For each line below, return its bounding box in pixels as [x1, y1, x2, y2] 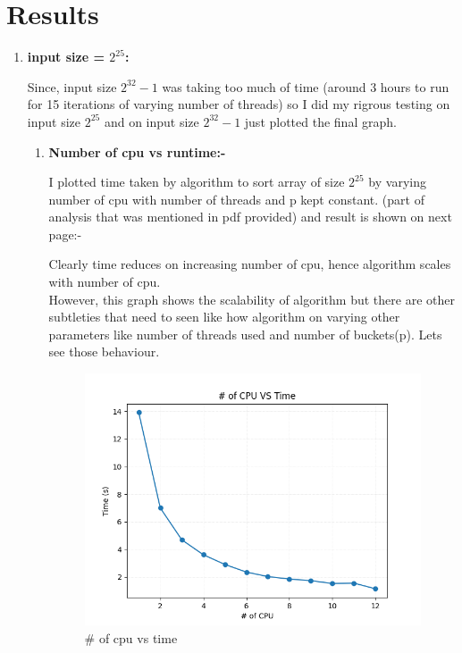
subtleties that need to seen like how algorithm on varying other [48, 307, 400, 326]
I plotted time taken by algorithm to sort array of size [48, 172, 345, 191]
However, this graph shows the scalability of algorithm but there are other [48, 289, 455, 308]
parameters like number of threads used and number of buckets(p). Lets [48, 324, 442, 343]
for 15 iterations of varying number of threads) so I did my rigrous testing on [27, 95, 450, 113]
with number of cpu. [48, 272, 161, 291]
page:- [48, 224, 82, 243]
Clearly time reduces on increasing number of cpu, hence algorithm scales [48, 255, 451, 273]
